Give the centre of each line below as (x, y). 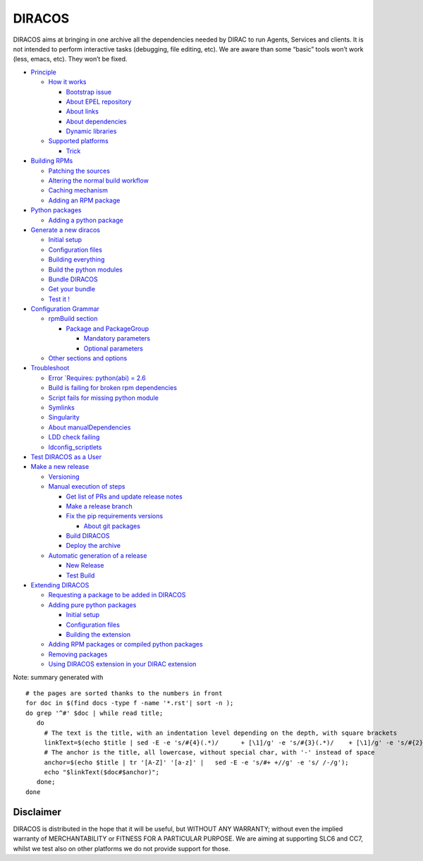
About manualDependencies (90, 427)
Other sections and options (88, 358)
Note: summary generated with (58, 677)
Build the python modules (85, 269)
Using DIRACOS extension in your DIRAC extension (122, 664)
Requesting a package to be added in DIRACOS (117, 595)
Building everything (76, 259)
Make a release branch (99, 506)
